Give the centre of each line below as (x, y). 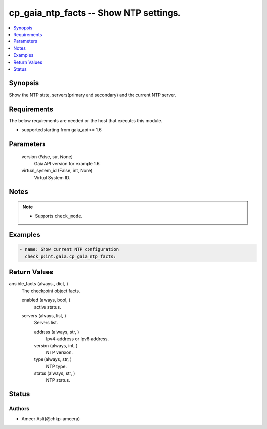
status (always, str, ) (54, 373)
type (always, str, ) (53, 359)
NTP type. (56, 366)
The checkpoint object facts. (51, 291)
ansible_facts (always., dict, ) (39, 284)
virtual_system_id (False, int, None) (57, 171)
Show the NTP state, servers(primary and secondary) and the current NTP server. (92, 95)
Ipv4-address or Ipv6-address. (78, 339)
